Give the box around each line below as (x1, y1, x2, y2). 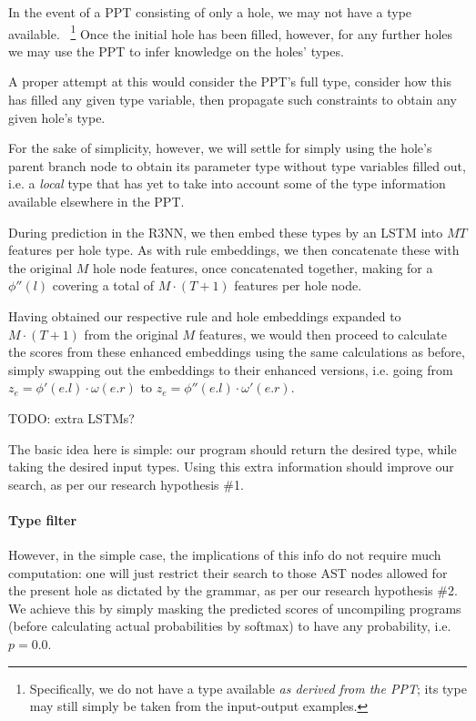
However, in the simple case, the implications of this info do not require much (8, 545, 441, 564)
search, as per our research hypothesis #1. (8, 474, 244, 493)
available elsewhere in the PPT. (8, 192, 185, 210)
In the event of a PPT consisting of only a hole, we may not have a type (8, 3, 412, 21)
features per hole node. (234, 276, 362, 295)
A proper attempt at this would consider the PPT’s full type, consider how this (8, 72, 452, 91)
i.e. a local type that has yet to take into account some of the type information (8, 174, 446, 193)
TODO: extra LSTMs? (8, 408, 135, 427)
